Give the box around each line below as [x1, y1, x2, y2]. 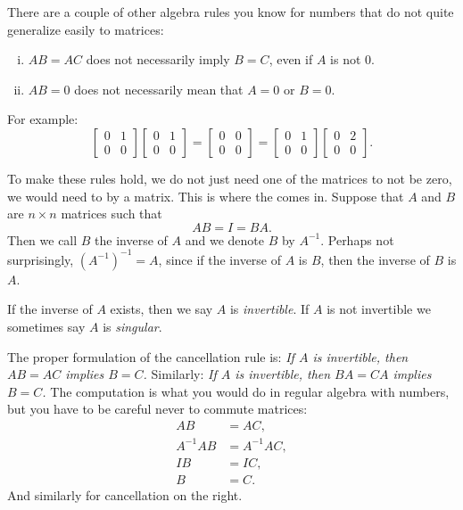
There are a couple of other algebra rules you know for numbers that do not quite [7, 3, 454, 21]
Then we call [7, 230, 78, 249]
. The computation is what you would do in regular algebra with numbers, [42, 382, 450, 400]
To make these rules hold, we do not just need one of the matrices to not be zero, [7, 169, 452, 187]
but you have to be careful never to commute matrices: [7, 399, 308, 418]
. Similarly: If [143, 365, 217, 383]
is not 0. [330, 50, 375, 69]
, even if [269, 50, 313, 69]
